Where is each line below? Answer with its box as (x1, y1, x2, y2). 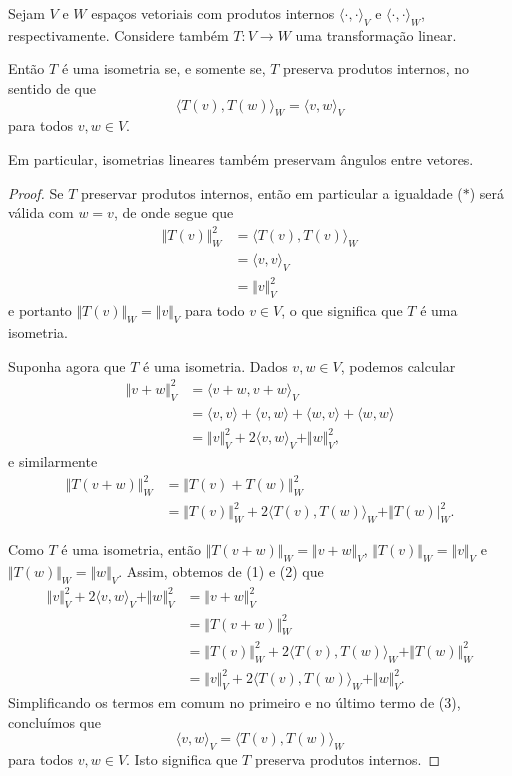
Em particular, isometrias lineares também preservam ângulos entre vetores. (8, 148, 474, 169)
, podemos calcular (340, 355, 456, 376)
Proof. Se (8, 182, 64, 203)
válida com (8, 202, 74, 223)
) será (469, 182, 505, 203)
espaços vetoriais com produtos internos (91, 3, 335, 23)
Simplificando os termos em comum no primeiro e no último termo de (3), (8, 692, 461, 713)
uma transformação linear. (295, 24, 457, 45)
